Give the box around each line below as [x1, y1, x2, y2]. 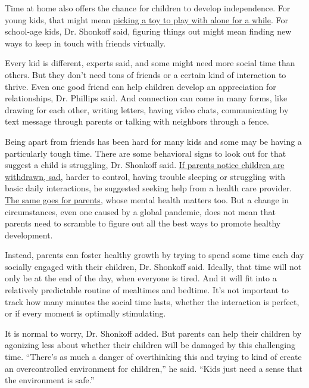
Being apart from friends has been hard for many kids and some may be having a [5, 135, 302, 147]
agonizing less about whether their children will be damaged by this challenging [5, 339, 296, 351]
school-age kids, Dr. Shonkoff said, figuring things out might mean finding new [5, 25, 292, 38]
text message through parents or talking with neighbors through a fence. [5, 115, 269, 128]
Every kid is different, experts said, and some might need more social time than [5, 57, 295, 69]
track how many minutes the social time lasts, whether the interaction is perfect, [5, 295, 299, 308]
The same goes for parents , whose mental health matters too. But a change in [5, 193, 289, 206]
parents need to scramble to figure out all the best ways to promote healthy [5, 217, 281, 229]
